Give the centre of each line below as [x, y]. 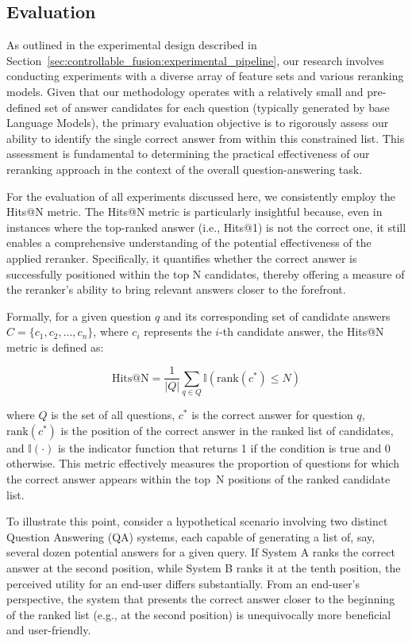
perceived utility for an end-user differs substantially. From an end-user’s [183, 583]
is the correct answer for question [272, 415]
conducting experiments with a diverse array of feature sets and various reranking [205, 76]
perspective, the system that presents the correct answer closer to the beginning [201, 599]
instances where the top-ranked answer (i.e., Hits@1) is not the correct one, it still [206, 227]
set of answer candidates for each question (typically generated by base [217, 107]
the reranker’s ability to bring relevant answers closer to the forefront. [176, 289]
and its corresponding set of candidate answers [277, 316]
